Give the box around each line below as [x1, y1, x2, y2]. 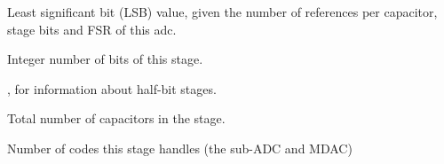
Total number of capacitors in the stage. [7, 109, 226, 128]
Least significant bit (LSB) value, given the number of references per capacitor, [7, 3, 438, 20]
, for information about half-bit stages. [7, 79, 217, 98]
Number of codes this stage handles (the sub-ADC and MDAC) [7, 138, 353, 157]
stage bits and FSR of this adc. [7, 20, 177, 38]
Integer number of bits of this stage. [7, 50, 203, 68]
